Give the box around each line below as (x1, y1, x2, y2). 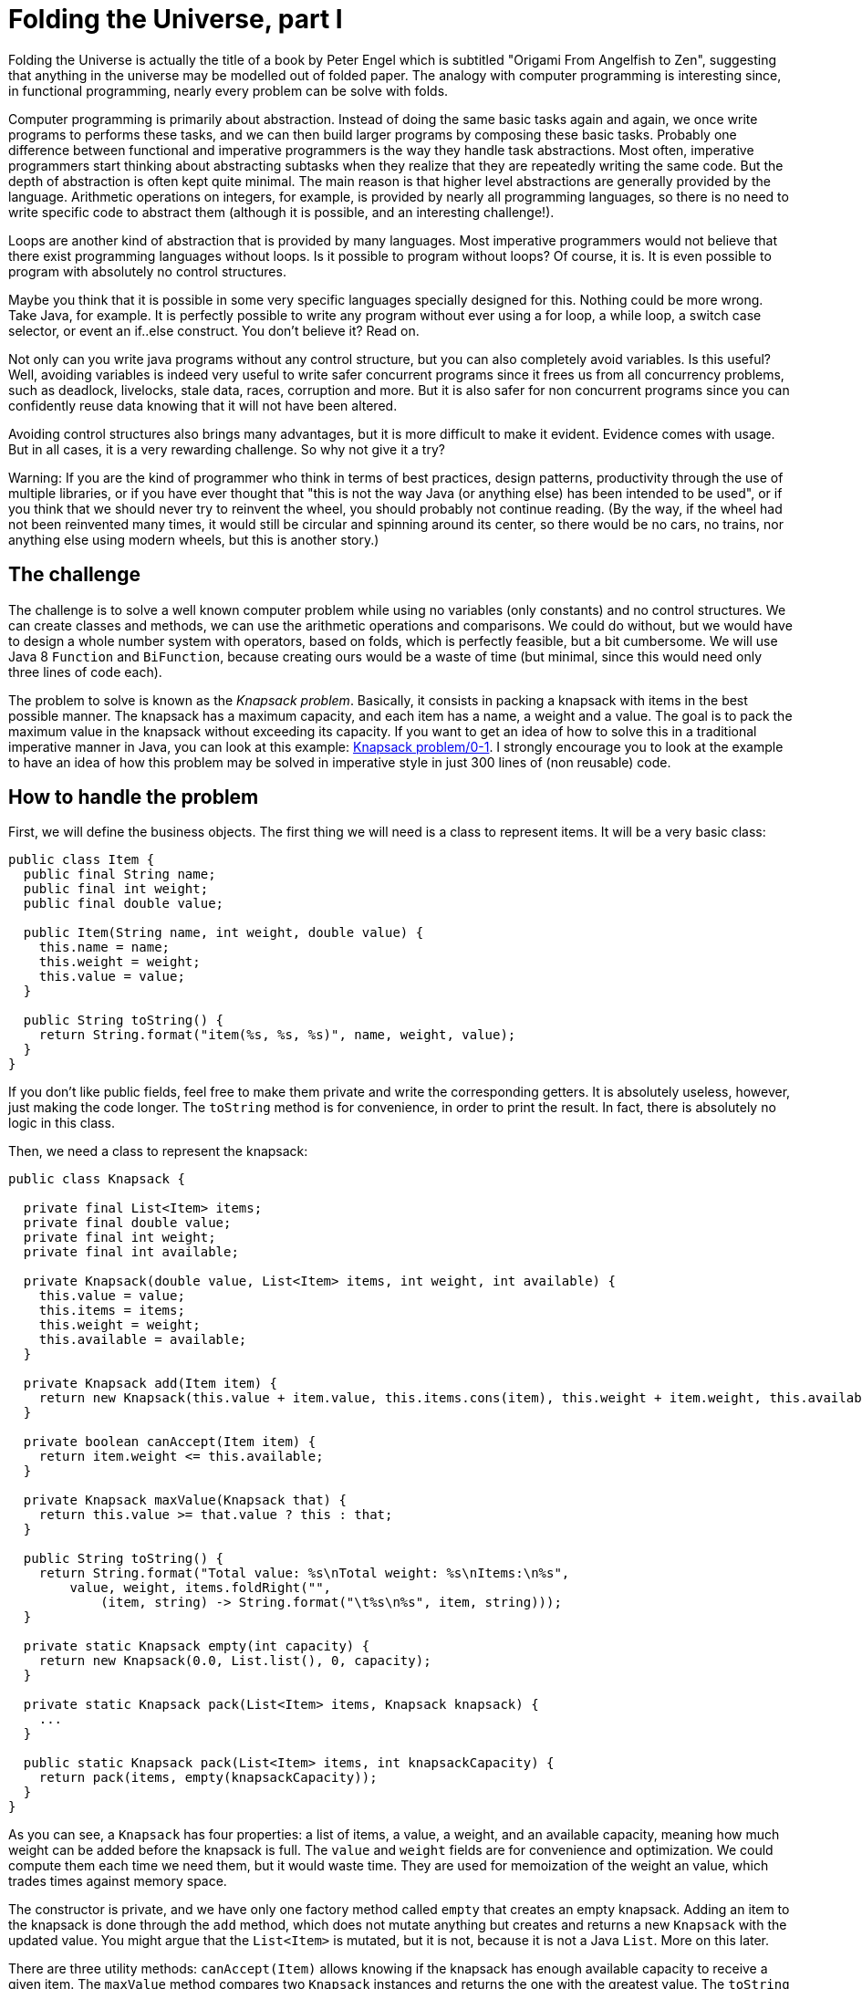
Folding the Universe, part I (8, 4, 343, 35)
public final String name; (23, 867, 216, 882)
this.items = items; (38, 1303, 185, 1318)
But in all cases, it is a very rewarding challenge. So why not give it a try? (8, 441, 445, 457)
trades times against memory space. (8, 1873, 227, 1890)
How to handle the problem (8, 786, 259, 809)
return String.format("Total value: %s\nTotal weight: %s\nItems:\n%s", (38, 1566, 570, 1581)
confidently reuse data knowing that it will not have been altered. (8, 397, 398, 413)
